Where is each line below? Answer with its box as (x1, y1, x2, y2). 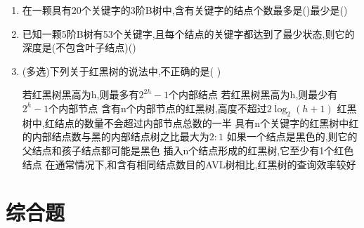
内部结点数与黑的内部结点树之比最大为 (32, 129, 209, 144)
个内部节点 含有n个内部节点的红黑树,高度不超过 (48, 100, 267, 115)
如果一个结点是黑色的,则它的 (226, 129, 358, 144)
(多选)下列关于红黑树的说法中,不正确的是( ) (22, 63, 221, 78)
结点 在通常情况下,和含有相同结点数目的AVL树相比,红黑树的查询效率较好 (22, 156, 356, 171)
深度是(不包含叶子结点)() (22, 40, 136, 55)
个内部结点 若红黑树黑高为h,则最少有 (168, 87, 338, 102)
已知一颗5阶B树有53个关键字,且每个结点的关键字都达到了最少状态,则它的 (22, 26, 355, 41)
